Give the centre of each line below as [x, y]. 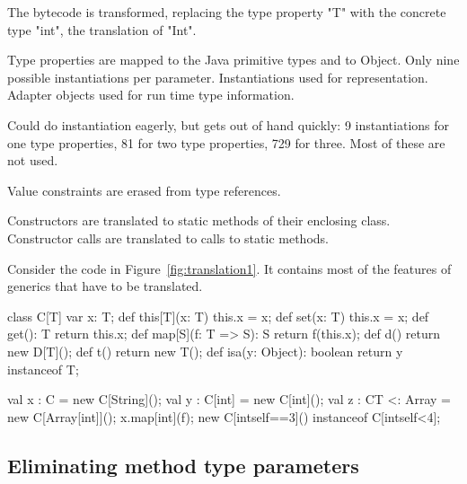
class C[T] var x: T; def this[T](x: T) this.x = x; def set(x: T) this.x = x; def [218, 316]
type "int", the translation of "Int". [102, 29]
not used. [33, 160]
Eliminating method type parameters [183, 465]
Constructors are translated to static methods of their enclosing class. [199, 220]
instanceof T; [43, 369]
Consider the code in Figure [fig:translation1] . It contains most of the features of [229, 268]
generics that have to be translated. [105, 286]
